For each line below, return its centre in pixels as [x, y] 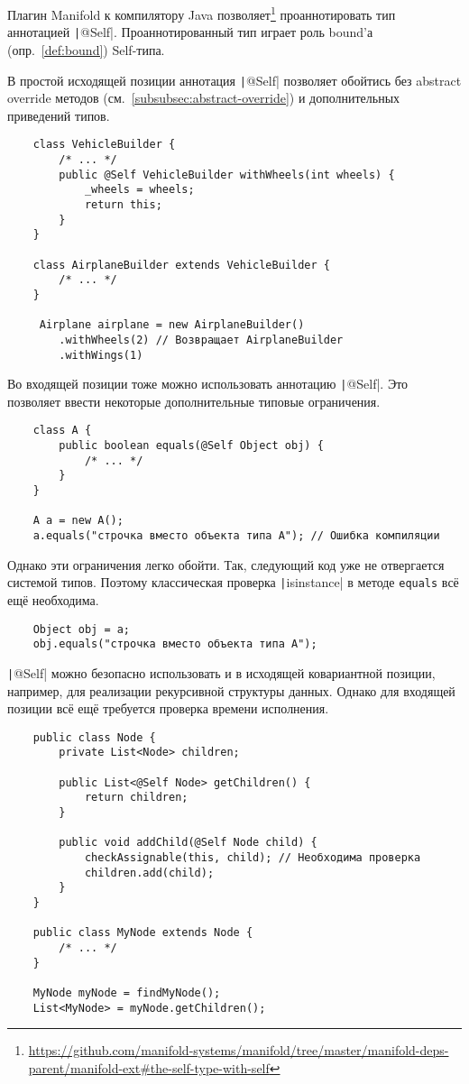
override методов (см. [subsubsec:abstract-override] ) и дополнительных [204, 98]
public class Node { [94, 737]
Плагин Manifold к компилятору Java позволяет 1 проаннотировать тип [202, 13]
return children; [136, 798]
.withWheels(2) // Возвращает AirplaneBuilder [201, 340]
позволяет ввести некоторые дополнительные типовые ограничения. [194, 401]
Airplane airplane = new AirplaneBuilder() [172, 325]
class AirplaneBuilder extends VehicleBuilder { [181, 265]
